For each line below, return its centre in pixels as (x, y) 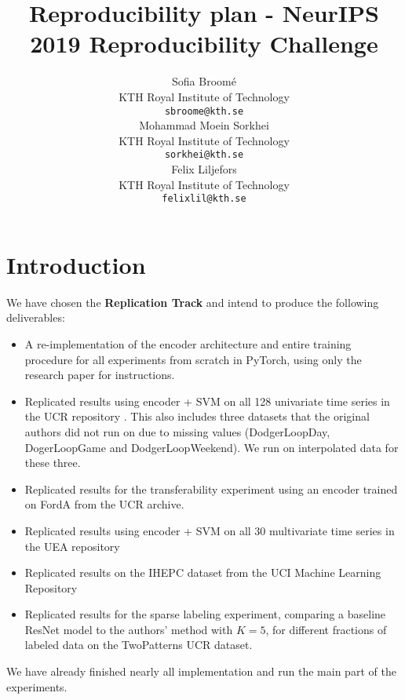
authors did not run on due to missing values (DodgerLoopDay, (177, 431)
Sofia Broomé (204, 81)
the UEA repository (72, 546)
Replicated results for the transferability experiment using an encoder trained (211, 489)
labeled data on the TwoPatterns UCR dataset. (139, 645)
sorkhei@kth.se (204, 155)
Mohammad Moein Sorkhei (204, 125)
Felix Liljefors (204, 169)
